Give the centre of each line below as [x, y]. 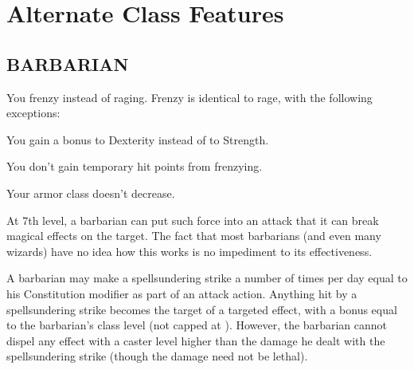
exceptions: [33, 113]
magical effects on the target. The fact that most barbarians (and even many [194, 236]
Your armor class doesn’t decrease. [91, 193]
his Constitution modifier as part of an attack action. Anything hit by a [182, 293]
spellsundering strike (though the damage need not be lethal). [157, 356]
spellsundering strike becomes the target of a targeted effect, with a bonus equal [202, 309]
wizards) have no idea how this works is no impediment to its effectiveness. [189, 251]
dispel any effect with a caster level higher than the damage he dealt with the [196, 340]
